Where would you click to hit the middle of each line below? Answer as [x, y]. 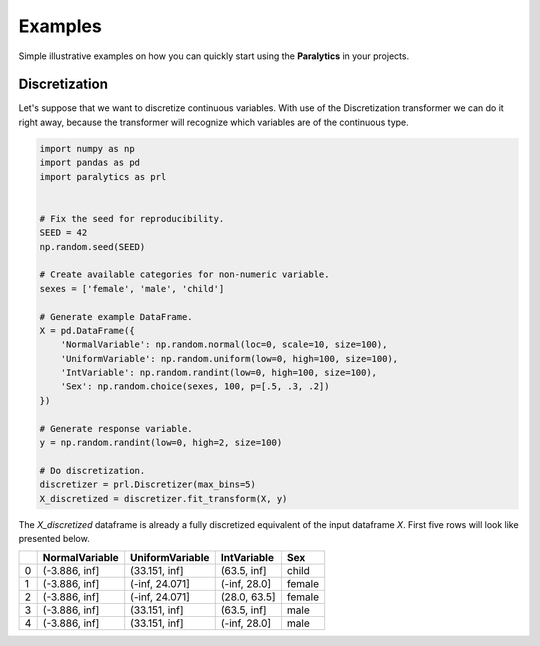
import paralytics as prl [103, 176]
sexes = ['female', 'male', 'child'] [132, 288]
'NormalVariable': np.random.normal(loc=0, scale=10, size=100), [224, 344]
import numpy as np [87, 148]
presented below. [54, 538]
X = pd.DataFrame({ [87, 330]
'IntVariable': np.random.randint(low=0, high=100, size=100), [219, 373]
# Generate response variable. [116, 428]
